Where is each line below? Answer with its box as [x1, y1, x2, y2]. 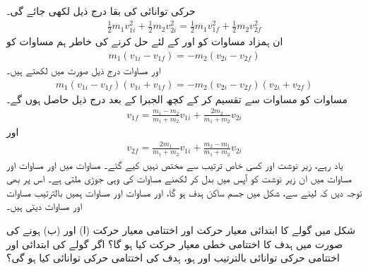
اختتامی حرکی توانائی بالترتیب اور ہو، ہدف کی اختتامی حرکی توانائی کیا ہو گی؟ [6, 250, 340, 265]
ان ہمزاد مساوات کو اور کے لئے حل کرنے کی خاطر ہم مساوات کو [6, 34, 283, 49]
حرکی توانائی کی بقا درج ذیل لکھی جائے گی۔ [6, 4, 196, 18]
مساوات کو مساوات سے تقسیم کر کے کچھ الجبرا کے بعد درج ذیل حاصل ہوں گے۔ [6, 91, 348, 106]
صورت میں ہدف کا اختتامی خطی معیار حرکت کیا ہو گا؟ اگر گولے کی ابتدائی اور [6, 236, 343, 251]
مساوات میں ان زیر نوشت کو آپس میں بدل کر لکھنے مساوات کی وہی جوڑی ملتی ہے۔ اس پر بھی [6, 171, 352, 186]
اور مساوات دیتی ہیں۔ [6, 199, 83, 213]
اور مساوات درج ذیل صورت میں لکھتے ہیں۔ [6, 62, 161, 77]
